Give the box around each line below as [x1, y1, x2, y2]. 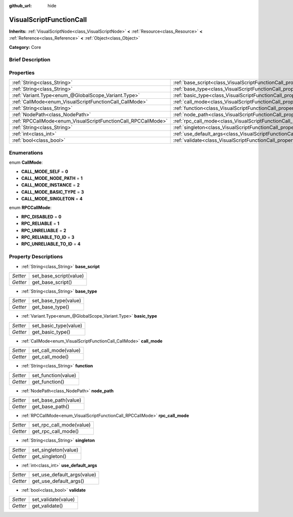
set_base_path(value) [32, 396, 82, 403]
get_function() [32, 378, 64, 385]
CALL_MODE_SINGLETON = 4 [21, 196, 83, 202]
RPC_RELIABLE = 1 [21, 220, 60, 227]
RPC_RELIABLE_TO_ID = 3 [21, 235, 75, 240]
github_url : [9, 3, 32, 8]
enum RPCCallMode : [9, 205, 52, 211]
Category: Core [9, 44, 42, 50]
